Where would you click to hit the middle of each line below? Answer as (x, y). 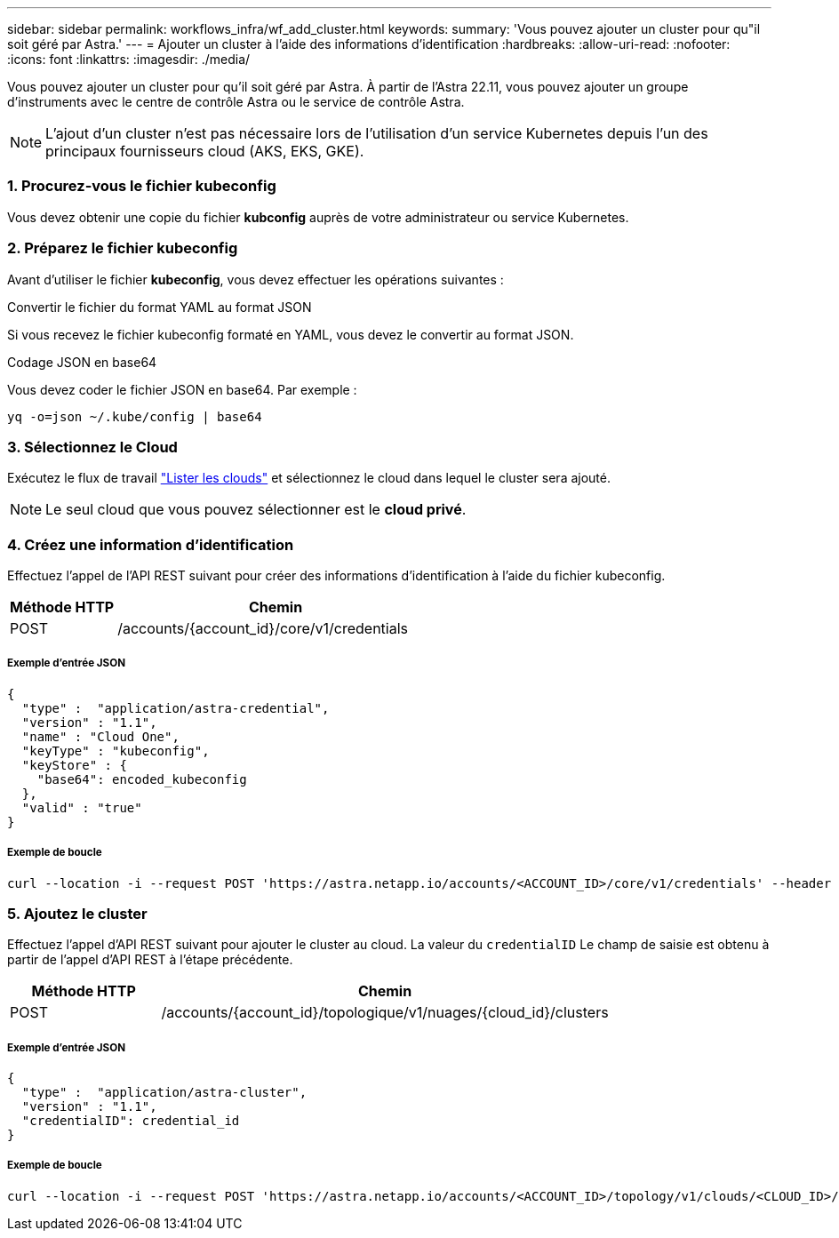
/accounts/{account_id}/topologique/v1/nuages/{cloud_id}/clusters (385, 1013)
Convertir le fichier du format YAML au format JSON (160, 307)
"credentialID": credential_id (131, 1121)
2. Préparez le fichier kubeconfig (123, 248)
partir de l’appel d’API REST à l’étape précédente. (150, 960)
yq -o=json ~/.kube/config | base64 (135, 416)
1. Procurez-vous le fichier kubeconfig (142, 186)
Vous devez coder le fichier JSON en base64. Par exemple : (182, 389)
